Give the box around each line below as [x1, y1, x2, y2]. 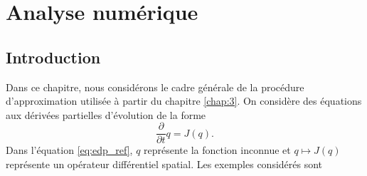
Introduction [6, 46, 101, 68]
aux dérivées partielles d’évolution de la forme [6, 107, 206, 122]
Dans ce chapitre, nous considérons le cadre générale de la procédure [6, 79, 304, 94]
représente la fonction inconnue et [144, 143, 291, 157]
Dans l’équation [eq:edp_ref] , [6, 143, 133, 157]
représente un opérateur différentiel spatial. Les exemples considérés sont [6, 157, 323, 172]
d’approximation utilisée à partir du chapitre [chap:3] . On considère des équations [6, 93, 362, 108]
